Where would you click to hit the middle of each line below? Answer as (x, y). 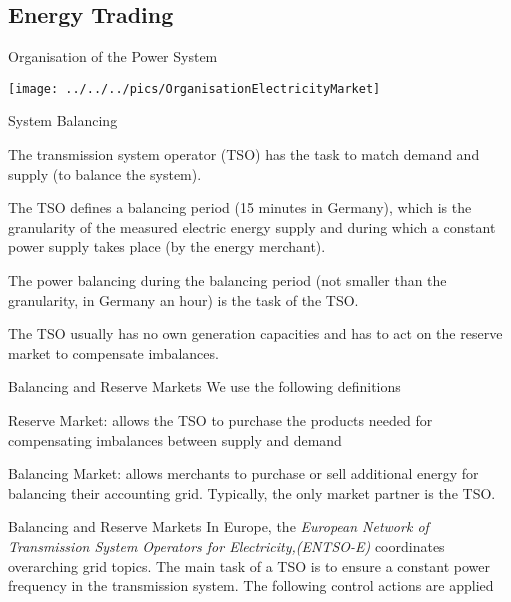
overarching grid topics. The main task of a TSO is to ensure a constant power (249, 565)
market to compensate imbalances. (113, 352)
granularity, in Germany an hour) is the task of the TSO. (183, 299)
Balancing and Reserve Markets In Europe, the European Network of (218, 526)
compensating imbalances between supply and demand (175, 439)
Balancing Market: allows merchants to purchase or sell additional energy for (243, 473)
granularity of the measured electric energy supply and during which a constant (252, 226)
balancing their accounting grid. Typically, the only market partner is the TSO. (252, 492)
